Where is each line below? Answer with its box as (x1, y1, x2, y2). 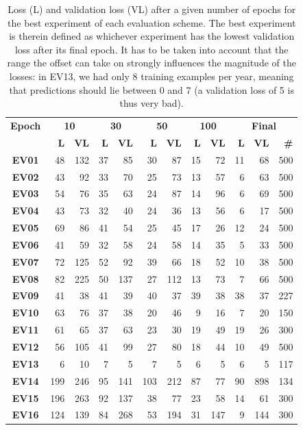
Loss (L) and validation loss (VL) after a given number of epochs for (8, 2, 296, 16)
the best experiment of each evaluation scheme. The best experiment (8, 15, 296, 29)
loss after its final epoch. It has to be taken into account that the (14, 42, 289, 56)
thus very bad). (119, 96, 184, 110)
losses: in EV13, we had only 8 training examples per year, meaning (9, 68, 294, 83)
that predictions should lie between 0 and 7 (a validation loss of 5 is (9, 82, 294, 97)
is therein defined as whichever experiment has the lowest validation (9, 29, 295, 43)
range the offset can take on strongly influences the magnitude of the (7, 55, 296, 70)
